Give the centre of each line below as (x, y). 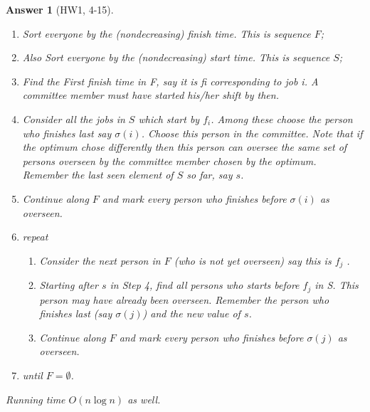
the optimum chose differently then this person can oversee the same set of (185, 147)
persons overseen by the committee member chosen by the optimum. (169, 160)
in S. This (337, 285)
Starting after (69, 285)
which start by (169, 118)
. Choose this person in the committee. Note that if (252, 133)
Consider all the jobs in (74, 118)
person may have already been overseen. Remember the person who (184, 299)
